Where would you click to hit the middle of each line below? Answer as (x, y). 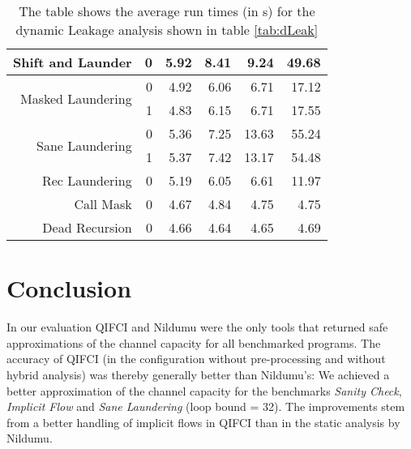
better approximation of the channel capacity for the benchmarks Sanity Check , (204, 390)
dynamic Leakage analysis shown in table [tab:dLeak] (167, 30)
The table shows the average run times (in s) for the (167, 11)
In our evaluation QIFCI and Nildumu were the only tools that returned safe (197, 327)
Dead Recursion (87, 227)
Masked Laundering (76, 98)
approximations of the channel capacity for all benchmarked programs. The (194, 342)
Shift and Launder (73, 62)
